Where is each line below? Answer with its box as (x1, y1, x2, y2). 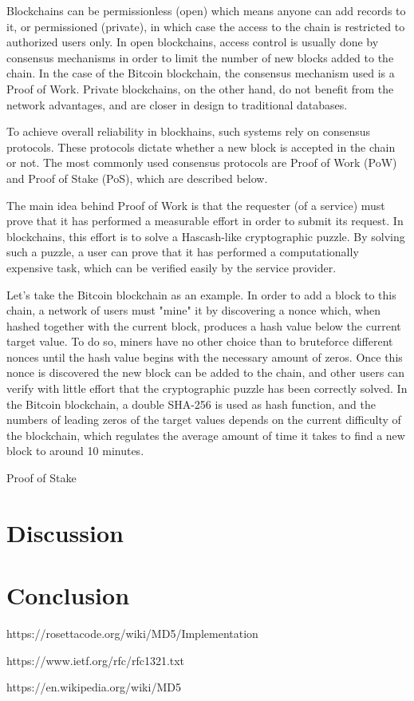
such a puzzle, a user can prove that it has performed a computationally (6, 244, 359, 260)
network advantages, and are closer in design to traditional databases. (6, 96, 348, 113)
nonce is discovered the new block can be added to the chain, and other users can (6, 364, 404, 381)
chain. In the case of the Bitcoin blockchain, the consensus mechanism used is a (6, 65, 395, 81)
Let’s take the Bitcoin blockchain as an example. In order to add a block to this (6, 286, 396, 303)
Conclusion (6, 579, 130, 612)
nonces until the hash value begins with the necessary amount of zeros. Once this (6, 348, 403, 365)
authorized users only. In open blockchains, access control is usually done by (6, 34, 379, 50)
